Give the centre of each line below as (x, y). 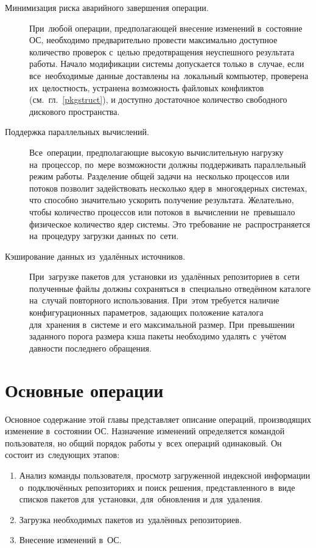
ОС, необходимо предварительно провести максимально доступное (153, 40)
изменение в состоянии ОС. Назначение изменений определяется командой (145, 431)
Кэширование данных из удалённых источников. (95, 256)
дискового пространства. (75, 111)
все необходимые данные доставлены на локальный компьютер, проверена (169, 75)
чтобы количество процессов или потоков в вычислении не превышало (162, 211)
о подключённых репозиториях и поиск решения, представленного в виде (157, 487)
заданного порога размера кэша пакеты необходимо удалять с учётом (158, 336)
